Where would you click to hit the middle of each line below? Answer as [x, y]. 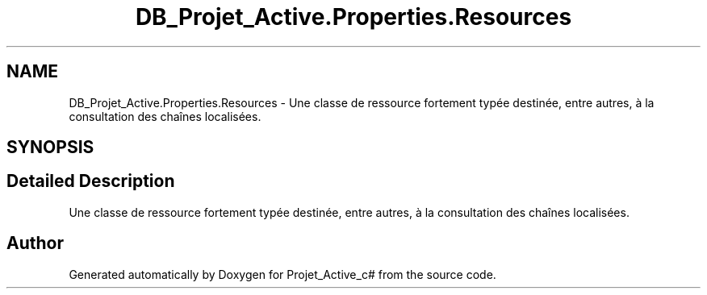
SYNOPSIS [50, 147]
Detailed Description [91, 181]
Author [35, 243]
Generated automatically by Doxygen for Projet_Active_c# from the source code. [282, 274]
